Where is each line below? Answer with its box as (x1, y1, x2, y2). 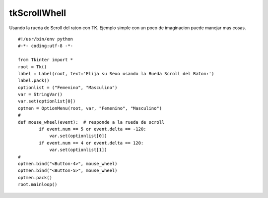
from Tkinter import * (18, 57, 73, 63)
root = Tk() (18, 64, 47, 69)
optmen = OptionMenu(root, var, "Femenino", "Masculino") (18, 105, 162, 111)
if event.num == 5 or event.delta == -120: (39, 126, 146, 132)
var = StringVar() (18, 92, 63, 98)
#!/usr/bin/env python (18, 36, 73, 42)
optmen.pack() (18, 175, 52, 180)
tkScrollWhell (9, 7, 67, 18)
